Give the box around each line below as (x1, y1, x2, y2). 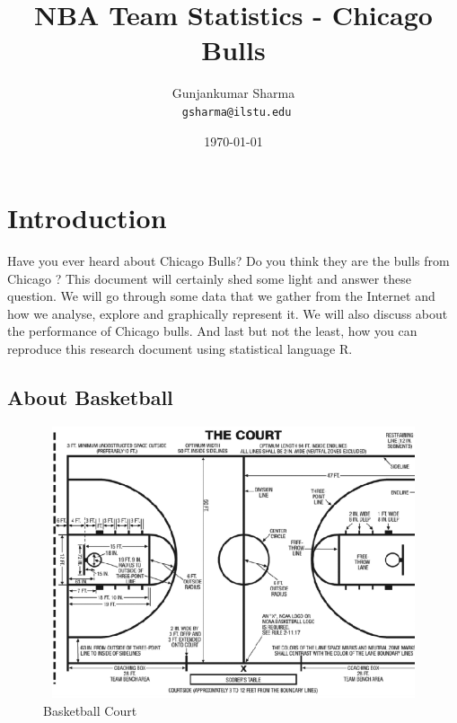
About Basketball (7, 384, 173, 411)
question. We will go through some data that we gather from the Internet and (7, 287, 435, 305)
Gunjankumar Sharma (171, 84, 295, 102)
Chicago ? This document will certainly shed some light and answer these (7, 269, 411, 287)
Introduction (7, 199, 167, 236)
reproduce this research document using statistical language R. (7, 339, 353, 358)
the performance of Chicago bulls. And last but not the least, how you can (7, 322, 417, 340)
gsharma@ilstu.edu (181, 105, 292, 119)
